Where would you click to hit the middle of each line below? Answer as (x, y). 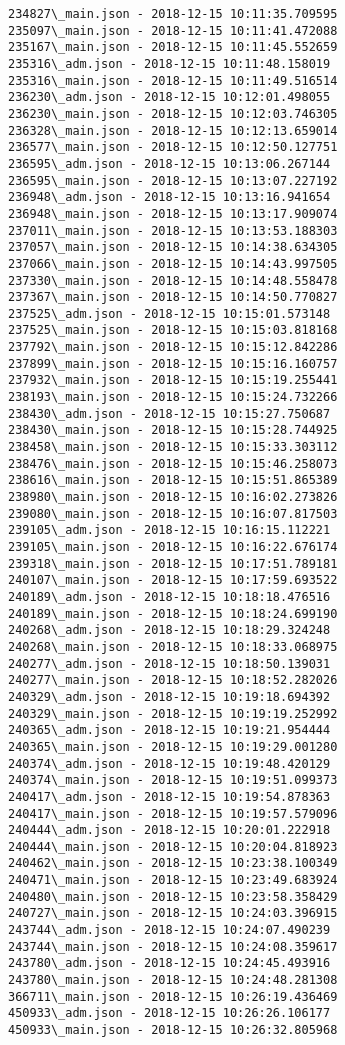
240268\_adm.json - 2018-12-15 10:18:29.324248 (169, 630)
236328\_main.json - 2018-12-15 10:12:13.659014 (173, 130)
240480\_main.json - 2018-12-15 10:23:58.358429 (173, 896)
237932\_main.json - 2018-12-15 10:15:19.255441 (173, 380)
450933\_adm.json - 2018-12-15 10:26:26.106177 (169, 1013)
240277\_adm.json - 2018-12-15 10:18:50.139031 (169, 663)
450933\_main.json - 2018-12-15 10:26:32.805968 (173, 1030)
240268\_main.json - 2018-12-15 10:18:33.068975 (173, 646)
